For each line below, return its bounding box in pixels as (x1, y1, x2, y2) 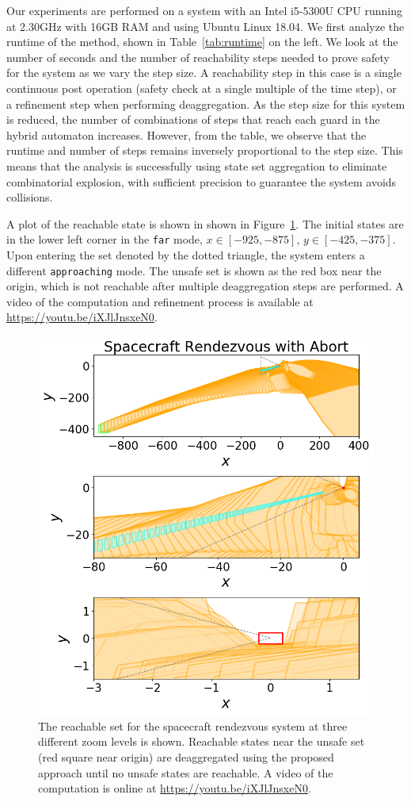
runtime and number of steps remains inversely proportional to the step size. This (6, 142, 403, 159)
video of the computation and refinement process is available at (6, 293, 314, 309)
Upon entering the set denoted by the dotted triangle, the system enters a (6, 246, 365, 263)
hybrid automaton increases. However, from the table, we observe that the (6, 126, 367, 143)
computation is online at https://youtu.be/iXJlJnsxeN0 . (38, 780, 311, 796)
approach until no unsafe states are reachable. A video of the (38, 764, 333, 781)
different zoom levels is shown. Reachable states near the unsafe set (38, 733, 365, 750)
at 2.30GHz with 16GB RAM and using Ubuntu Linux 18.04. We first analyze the (6, 17, 405, 34)
